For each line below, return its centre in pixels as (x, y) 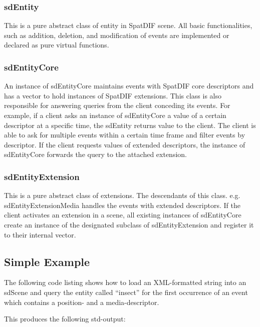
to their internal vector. (40, 234)
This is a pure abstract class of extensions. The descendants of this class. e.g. (122, 195)
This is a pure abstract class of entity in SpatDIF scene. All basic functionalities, (128, 25)
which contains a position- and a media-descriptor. (82, 302)
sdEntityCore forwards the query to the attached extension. (95, 154)
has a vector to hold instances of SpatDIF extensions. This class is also (113, 95)
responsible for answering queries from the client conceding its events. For (117, 105)
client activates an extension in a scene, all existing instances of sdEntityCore (123, 215)
